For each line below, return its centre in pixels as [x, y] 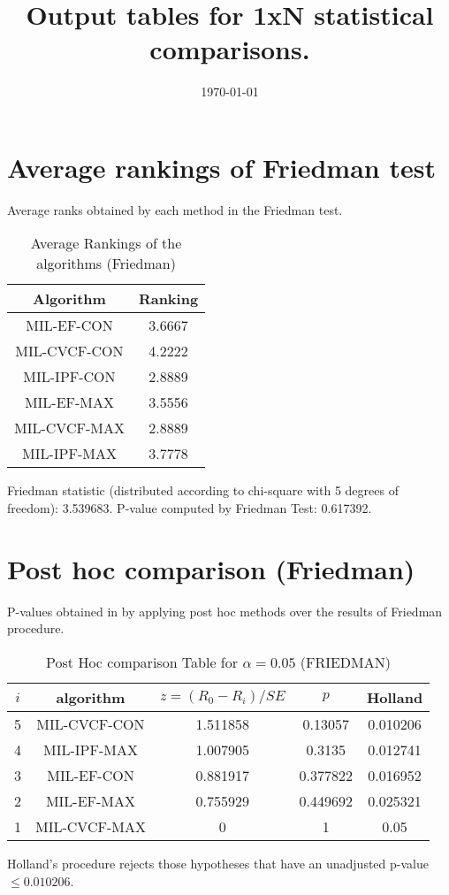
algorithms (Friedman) [106, 264]
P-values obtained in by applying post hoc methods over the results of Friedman [225, 611]
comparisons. [230, 49]
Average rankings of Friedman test [221, 167]
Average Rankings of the [106, 243]
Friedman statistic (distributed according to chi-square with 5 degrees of [203, 490]
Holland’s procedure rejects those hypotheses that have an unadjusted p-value [218, 863]
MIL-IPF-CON [69, 377]
